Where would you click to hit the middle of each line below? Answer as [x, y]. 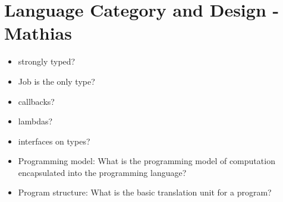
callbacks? [36, 101]
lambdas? [35, 121]
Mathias [38, 33]
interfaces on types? [54, 141]
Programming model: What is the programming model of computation [147, 161]
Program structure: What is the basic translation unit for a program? [145, 192]
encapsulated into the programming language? [102, 172]
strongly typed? [47, 61]
